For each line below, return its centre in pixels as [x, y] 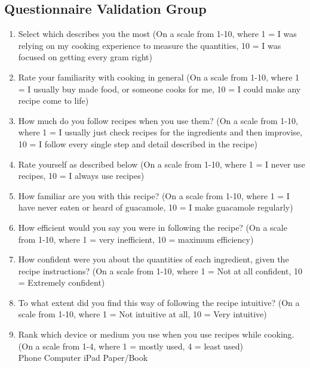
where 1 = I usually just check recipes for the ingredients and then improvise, [160, 132]
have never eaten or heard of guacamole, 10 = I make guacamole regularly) [156, 207]
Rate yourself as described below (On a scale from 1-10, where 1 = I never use [162, 164]
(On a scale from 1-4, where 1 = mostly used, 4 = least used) [131, 346]
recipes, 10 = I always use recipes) [81, 176]
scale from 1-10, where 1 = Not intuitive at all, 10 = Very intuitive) [142, 314]
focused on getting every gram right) [85, 57]
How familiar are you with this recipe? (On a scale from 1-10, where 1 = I [154, 195]
